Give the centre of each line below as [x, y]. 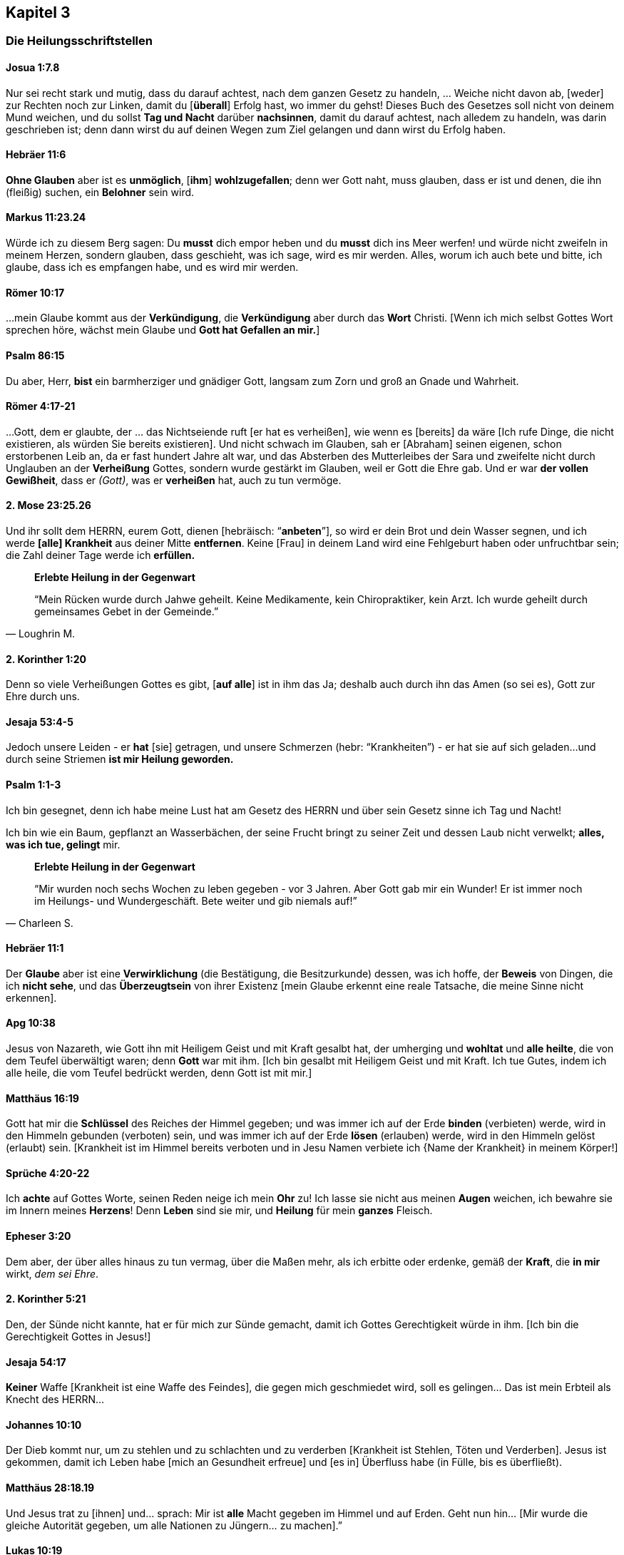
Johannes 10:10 [44, 1425]
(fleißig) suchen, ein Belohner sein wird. [100, 192]
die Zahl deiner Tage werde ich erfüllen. [101, 555]
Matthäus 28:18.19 [50, 1487]
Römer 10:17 [35, 292]
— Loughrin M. [41, 633]
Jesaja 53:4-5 [40, 722]
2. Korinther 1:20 [46, 659]
